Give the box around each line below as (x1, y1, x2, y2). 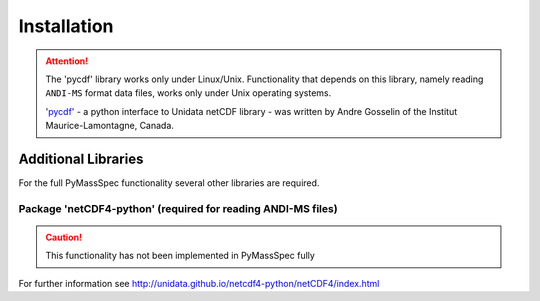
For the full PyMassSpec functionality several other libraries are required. (18, 177, 320, 189)
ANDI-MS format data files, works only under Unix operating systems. (45, 87, 332, 99)
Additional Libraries (18, 150, 144, 167)
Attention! (45, 55, 89, 67)
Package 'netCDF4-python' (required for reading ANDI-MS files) (18, 201, 339, 215)
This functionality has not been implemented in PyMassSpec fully (45, 250, 315, 262)
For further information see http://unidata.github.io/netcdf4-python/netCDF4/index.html (18, 277, 380, 289)
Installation (18, 15, 114, 37)
